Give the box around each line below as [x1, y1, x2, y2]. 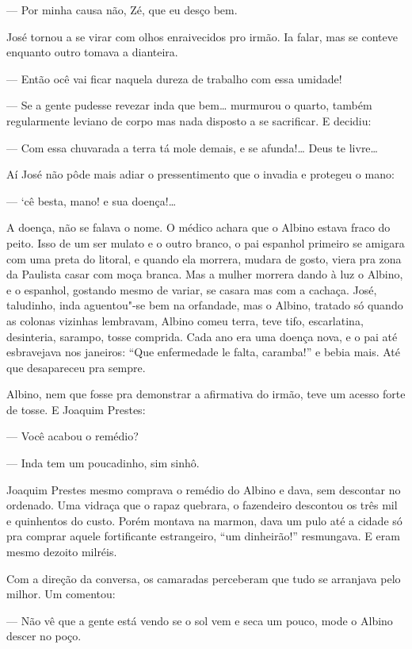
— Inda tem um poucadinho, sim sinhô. [6, 455, 200, 471]
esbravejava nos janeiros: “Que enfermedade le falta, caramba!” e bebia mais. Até [6, 344, 401, 360]
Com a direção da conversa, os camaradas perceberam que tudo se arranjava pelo [6, 570, 401, 586]
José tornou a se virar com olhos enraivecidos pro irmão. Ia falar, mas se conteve [6, 28, 398, 44]
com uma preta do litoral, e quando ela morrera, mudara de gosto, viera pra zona [6, 250, 402, 267]
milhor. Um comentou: [6, 586, 116, 602]
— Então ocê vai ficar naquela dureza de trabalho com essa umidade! [6, 70, 342, 86]
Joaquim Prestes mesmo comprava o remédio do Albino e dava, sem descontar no [6, 481, 401, 497]
